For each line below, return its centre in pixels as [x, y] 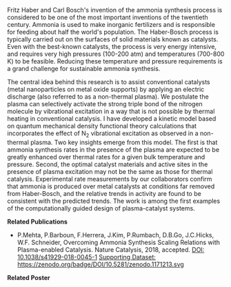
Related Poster [29, 277]
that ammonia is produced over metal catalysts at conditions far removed [111, 186]
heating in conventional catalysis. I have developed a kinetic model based [112, 119]
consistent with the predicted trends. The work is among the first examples [114, 201]
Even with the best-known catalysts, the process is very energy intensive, [112, 47]
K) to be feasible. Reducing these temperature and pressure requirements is [115, 61]
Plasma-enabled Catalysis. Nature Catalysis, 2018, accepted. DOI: [111, 249]
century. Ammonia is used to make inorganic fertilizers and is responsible [111, 24]
